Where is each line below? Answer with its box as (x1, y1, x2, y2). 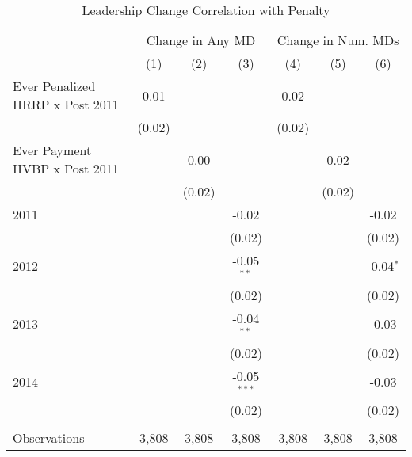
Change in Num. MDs (277, 31, 399, 49)
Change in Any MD (146, 31, 256, 49)
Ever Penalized (13, 77, 96, 95)
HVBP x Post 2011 (13, 159, 119, 177)
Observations (13, 428, 85, 447)
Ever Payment (13, 141, 92, 159)
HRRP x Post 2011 (13, 95, 119, 113)
